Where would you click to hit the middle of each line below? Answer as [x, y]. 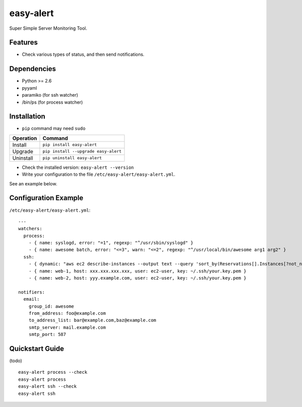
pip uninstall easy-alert [72, 158]
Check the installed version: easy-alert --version [78, 167]
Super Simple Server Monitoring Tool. [48, 28]
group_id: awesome [51, 306]
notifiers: [32, 292]
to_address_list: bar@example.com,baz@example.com [92, 320]
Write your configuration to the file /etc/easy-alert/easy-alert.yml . [99, 174]
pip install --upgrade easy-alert [82, 151]
